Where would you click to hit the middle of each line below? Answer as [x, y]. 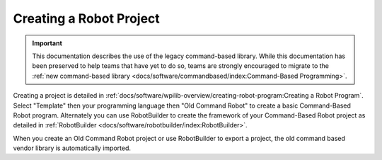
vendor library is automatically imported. [72, 148]
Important [47, 43]
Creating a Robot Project [87, 18]
